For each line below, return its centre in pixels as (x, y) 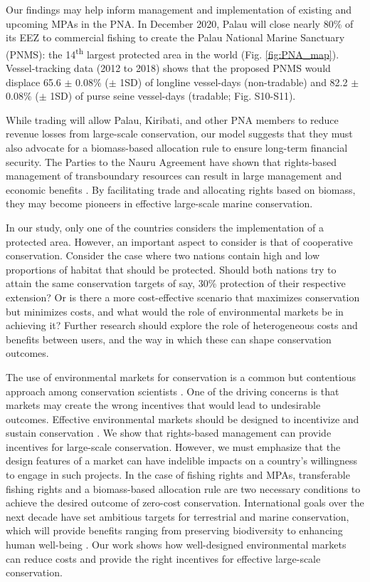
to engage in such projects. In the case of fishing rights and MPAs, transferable (178, 475)
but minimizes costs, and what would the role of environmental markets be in (175, 311)
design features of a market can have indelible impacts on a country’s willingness (182, 461)
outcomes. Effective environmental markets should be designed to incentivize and (183, 419)
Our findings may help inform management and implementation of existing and (179, 9)
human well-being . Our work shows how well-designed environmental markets (176, 545)
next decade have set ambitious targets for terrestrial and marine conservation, (178, 516)
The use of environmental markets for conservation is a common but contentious (181, 376)
